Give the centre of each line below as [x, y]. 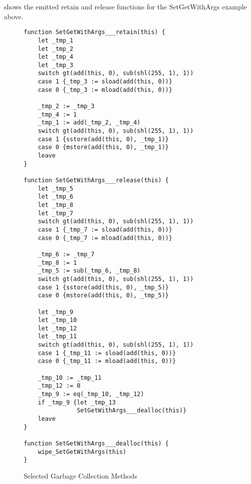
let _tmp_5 [56, 188]
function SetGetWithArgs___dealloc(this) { [96, 444]
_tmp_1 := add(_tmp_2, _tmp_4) [89, 123]
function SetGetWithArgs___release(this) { [96, 180]
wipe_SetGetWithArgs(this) [82, 452]
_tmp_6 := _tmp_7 [66, 254]
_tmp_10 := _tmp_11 [70, 378]
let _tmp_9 [56, 312]
